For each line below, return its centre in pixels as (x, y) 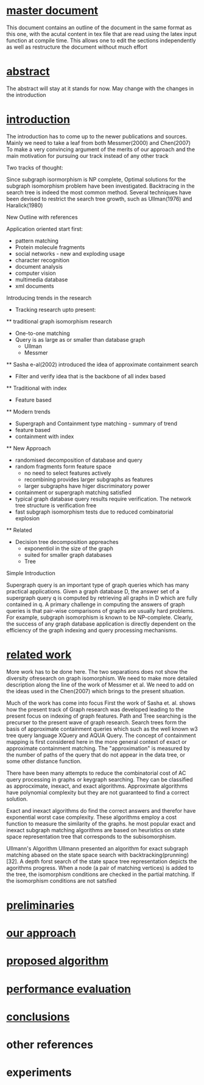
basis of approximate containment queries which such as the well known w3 (102, 729)
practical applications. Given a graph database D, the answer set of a (93, 591)
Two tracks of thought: (35, 168)
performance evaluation (69, 989)
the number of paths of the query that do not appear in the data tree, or (96, 755)
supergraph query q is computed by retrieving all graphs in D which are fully (102, 598)
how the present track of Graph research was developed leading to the (95, 709)
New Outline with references (42, 217)
